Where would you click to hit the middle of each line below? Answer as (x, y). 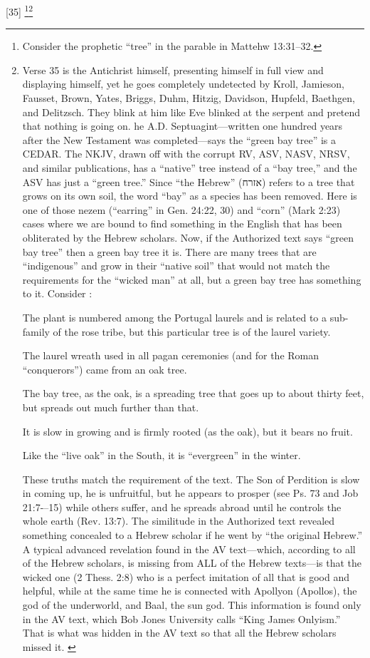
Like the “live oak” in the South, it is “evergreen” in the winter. (162, 455)
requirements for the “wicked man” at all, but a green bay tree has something (192, 279)
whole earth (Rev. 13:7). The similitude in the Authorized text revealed (179, 521)
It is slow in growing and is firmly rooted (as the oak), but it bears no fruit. (187, 431)
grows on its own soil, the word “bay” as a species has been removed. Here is (190, 196)
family (36, 331)
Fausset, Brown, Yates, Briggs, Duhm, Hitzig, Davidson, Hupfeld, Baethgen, (189, 98)
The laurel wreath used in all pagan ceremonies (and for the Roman (171, 355)
